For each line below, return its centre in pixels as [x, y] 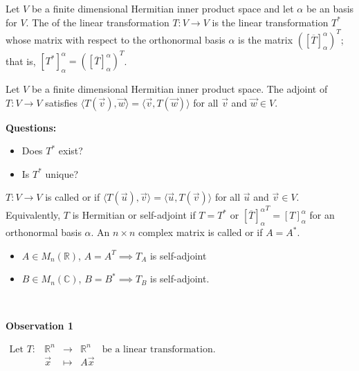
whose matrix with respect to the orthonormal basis [116, 39]
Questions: [31, 127]
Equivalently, [33, 215]
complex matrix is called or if [201, 232]
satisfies [62, 102]
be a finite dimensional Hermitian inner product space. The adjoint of [179, 88]
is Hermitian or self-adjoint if [134, 215]
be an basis [330, 8]
